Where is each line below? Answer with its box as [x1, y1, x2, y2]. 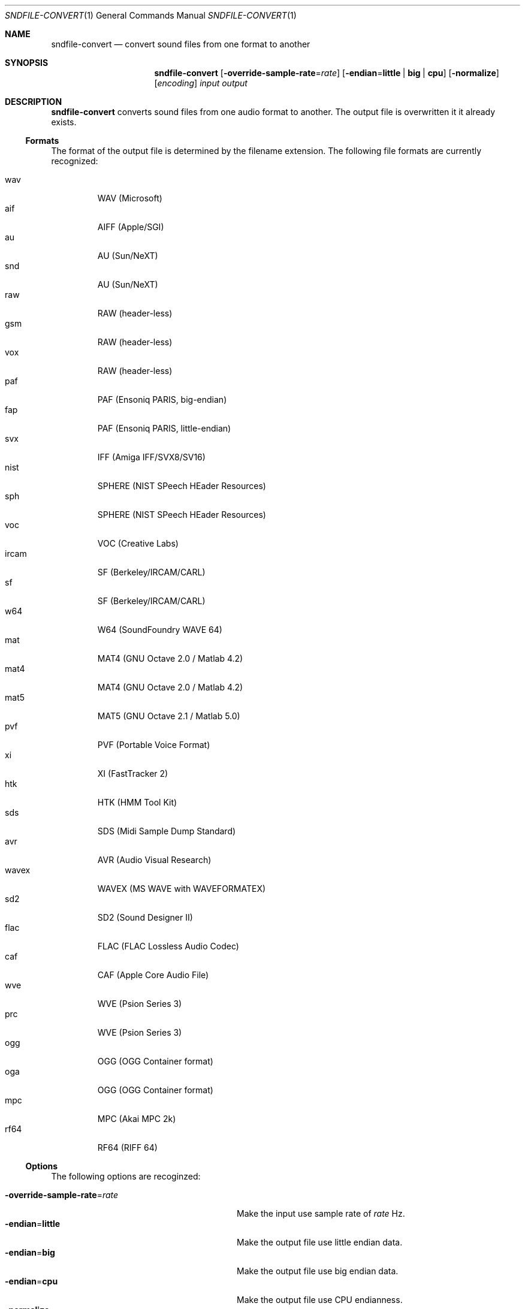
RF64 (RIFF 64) [97, 1142, 158, 1153]
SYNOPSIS [5, 58, 49, 68]
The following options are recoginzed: [51, 1171, 201, 1181]
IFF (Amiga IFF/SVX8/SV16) [97, 452, 206, 462]
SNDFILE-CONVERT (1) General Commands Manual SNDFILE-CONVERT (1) [5, 10, 297, 20]
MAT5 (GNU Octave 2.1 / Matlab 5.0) [97, 711, 240, 721]
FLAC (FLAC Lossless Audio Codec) [97, 941, 239, 951]
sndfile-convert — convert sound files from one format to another [51, 39, 310, 49]
